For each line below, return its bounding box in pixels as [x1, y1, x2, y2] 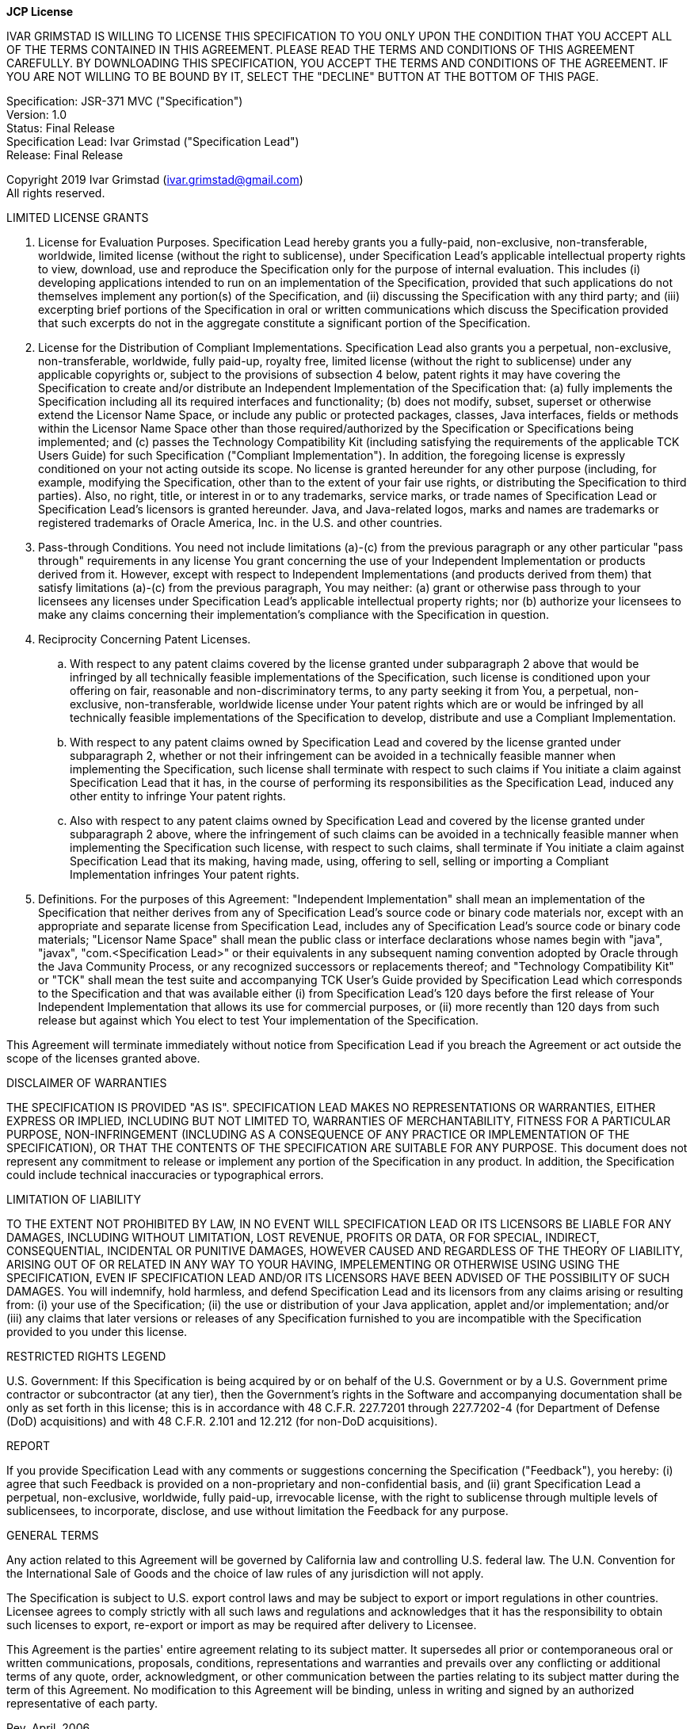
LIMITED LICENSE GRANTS [6, 211, 149, 224]
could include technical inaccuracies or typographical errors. [6, 1168, 324, 1181]
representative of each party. [6, 1697, 158, 1710]
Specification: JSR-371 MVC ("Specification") [6, 94, 243, 108]
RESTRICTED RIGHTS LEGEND [6, 1349, 166, 1363]
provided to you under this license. [6, 1325, 188, 1338]
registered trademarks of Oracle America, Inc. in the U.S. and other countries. [38, 516, 443, 529]
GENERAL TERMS [6, 1529, 99, 1542]
